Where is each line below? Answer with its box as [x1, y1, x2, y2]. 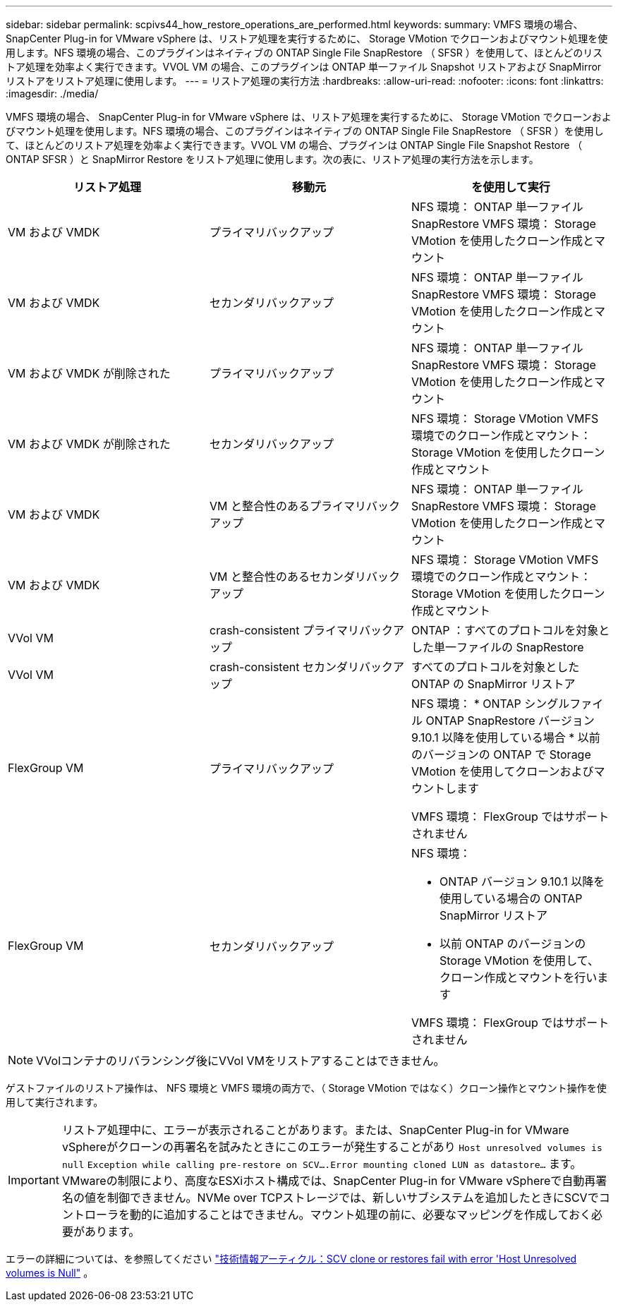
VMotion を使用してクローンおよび [411, 764, 594, 778]
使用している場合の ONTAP [439, 891, 583, 905]
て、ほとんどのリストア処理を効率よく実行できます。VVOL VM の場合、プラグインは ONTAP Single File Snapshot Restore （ [6, 139, 583, 151]
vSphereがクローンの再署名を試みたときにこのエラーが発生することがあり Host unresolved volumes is [61, 1140, 602, 1154]
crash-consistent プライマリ [209, 623, 359, 637]
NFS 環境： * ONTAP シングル [411, 697, 570, 711]
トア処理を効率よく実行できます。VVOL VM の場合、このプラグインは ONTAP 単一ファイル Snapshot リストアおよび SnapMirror [6, 61, 602, 73]
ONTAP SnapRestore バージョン [425, 713, 595, 728]
